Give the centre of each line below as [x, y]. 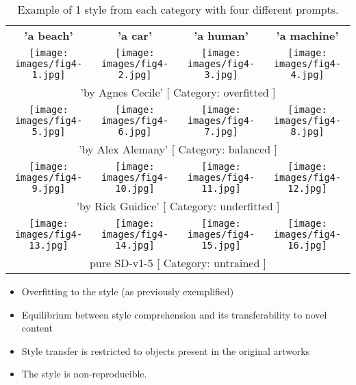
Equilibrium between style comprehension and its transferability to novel [174, 314]
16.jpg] [307, 245]
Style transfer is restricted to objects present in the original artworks [166, 350]
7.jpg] [221, 132]
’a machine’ [307, 35]
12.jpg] [307, 188]
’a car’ [135, 35]
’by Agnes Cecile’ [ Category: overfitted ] [178, 92]
